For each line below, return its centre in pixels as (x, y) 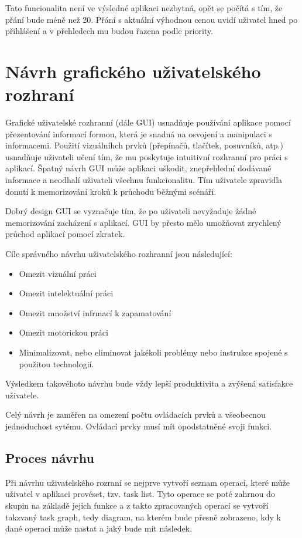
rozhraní (40, 94)
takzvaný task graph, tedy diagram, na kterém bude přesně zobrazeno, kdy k (143, 517)
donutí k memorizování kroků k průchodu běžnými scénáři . (111, 191)
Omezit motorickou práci (64, 332)
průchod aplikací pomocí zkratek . (65, 234)
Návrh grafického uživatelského (133, 71)
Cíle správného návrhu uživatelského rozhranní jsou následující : (119, 254)
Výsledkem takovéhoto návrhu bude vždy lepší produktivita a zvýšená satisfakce (149, 383)
